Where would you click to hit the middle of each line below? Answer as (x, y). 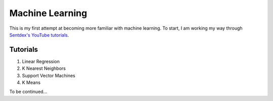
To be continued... (28, 92)
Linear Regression (41, 61)
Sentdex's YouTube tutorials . (39, 35)
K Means (31, 82)
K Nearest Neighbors (44, 68)
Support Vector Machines (49, 75)
